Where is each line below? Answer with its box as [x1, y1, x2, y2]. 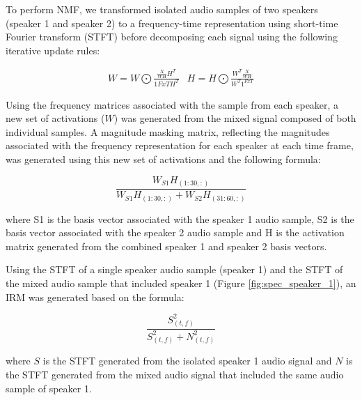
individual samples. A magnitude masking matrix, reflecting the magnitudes [6, 124, 330, 139]
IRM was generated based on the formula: [6, 289, 184, 304]
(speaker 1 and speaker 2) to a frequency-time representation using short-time [6, 15, 338, 30]
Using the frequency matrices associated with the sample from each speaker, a [6, 97, 339, 111]
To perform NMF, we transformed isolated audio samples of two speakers [6, 2, 318, 16]
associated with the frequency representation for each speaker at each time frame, [6, 138, 354, 153]
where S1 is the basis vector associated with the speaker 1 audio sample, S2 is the [6, 211, 354, 226]
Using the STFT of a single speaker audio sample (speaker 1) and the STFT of [6, 262, 343, 277]
